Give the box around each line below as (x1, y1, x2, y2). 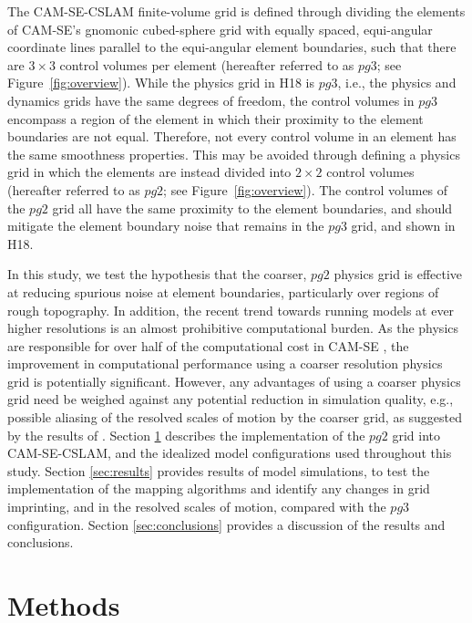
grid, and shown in (351, 216, 456, 235)
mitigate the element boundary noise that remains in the (7, 216, 324, 235)
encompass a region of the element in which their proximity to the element (7, 109, 424, 128)
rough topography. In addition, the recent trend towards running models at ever (7, 300, 455, 319)
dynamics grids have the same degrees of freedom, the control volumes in (7, 90, 415, 109)
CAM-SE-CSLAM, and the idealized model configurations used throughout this (7, 443, 452, 462)
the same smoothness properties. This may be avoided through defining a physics (7, 144, 460, 163)
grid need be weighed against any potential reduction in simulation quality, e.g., (7, 389, 454, 409)
